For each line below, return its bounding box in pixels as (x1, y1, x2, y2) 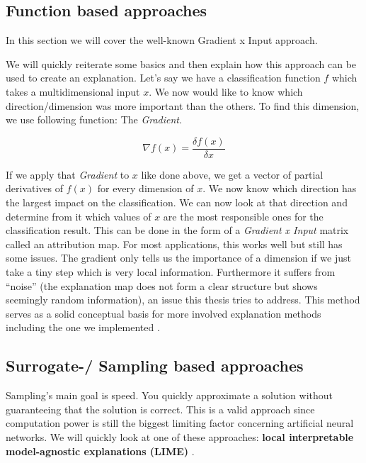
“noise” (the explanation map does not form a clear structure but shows (6, 278, 318, 293)
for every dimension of (97, 181, 194, 196)
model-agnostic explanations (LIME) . (6, 443, 195, 458)
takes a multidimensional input (6, 84, 140, 99)
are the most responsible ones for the (163, 208, 324, 223)
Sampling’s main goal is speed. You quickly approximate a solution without (6, 388, 333, 403)
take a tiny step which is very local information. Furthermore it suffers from (6, 264, 336, 279)
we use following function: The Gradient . (6, 112, 182, 127)
